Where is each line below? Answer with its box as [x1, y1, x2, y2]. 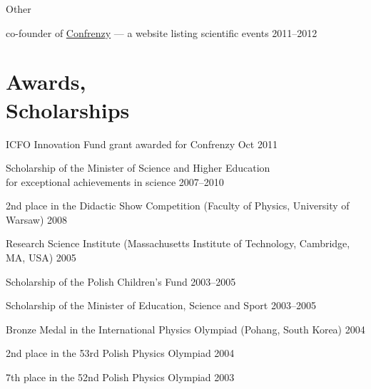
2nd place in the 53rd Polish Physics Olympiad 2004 [6, 346, 235, 361]
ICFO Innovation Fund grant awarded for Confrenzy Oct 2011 [6, 136, 278, 151]
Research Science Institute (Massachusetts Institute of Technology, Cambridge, [6, 236, 350, 251]
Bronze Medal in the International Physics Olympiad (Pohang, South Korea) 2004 [6, 321, 365, 336]
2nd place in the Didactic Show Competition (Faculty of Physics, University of [6, 198, 350, 213]
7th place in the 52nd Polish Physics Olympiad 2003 [6, 370, 235, 385]
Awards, [6, 67, 86, 96]
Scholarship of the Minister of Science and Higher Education [6, 160, 270, 175]
